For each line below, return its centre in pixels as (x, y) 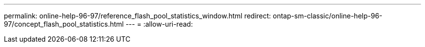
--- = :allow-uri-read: (159, 24)
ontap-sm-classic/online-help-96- (328, 16)
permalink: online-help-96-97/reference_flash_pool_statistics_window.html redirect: (138, 16)
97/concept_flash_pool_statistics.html (64, 24)
